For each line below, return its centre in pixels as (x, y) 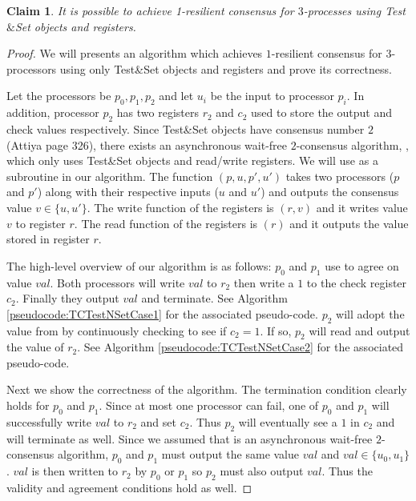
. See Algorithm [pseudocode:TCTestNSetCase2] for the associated (240, 347)
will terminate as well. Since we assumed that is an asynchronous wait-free (190, 438)
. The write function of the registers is (180, 207)
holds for (28, 405)
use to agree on (362, 265)
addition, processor (53, 112)
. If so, (276, 330)
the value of (35, 347)
